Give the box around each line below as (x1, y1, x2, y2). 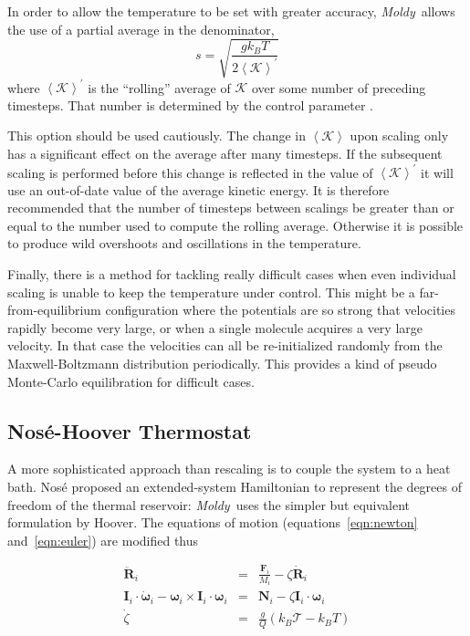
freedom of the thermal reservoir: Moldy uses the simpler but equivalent (7, 495, 411, 514)
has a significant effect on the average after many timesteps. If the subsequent (7, 144, 443, 163)
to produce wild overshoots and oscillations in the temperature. (7, 234, 361, 253)
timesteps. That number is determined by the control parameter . (7, 95, 373, 114)
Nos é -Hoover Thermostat (7, 416, 252, 444)
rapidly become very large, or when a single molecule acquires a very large (7, 318, 423, 337)
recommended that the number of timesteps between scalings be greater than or (7, 198, 454, 217)
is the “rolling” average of (88, 78, 231, 97)
